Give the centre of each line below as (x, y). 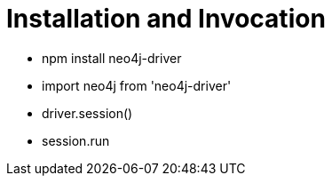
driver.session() (87, 113)
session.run (76, 140)
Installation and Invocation (166, 19)
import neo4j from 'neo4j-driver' (137, 85)
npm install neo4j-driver (112, 58)
